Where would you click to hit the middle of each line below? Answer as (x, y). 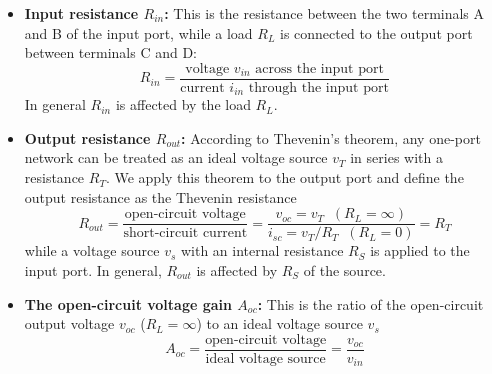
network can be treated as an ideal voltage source (176, 157)
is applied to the (420, 250)
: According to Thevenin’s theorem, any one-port (331, 137)
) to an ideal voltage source (279, 323)
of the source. (344, 269)
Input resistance (81, 13)
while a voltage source (92, 250)
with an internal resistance (262, 250)
